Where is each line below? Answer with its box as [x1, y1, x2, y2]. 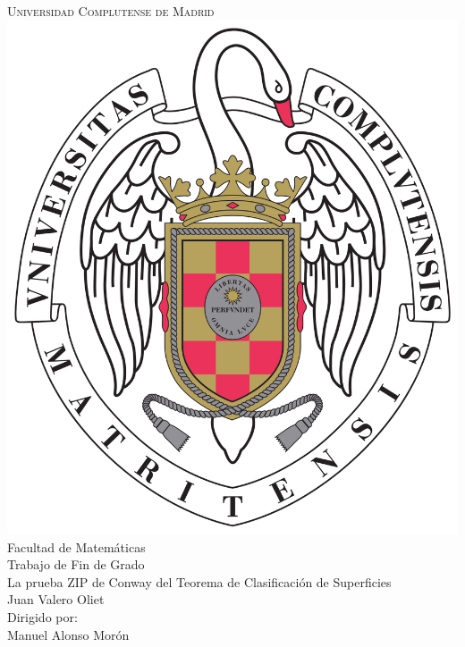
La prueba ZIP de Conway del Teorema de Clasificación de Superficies [7, 572, 392, 591]
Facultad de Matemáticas [7, 537, 146, 556]
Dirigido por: [7, 608, 78, 626]
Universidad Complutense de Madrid [7, 2, 215, 20]
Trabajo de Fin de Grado [7, 555, 145, 574]
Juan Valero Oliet [7, 590, 105, 609]
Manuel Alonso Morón [7, 625, 130, 643]
